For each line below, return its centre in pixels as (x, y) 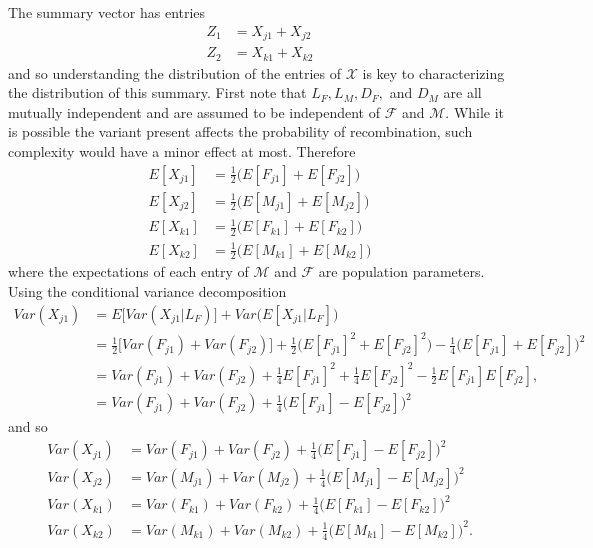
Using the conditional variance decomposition (147, 290)
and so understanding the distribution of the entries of (174, 72)
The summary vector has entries (107, 12)
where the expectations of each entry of (128, 271)
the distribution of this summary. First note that (157, 92)
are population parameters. (401, 271)
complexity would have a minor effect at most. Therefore (182, 150)
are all (462, 92)
